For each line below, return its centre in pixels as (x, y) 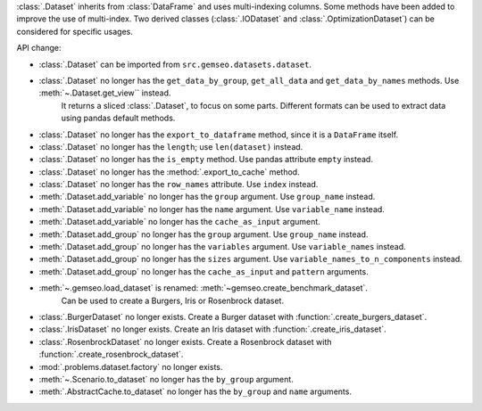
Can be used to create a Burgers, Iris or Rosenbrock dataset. (173, 300)
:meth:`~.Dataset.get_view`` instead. (105, 93)
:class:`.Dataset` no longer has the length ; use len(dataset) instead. (171, 146)
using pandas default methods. (118, 118)
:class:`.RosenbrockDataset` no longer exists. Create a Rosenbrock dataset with (185, 341)
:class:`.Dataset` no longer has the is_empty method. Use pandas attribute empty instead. (206, 160)
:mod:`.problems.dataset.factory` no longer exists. (131, 366)
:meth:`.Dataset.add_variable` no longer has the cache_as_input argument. (179, 222)
